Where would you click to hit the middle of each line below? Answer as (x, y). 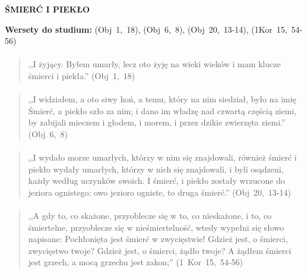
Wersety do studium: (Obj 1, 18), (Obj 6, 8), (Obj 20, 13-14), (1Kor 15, (146, 29)
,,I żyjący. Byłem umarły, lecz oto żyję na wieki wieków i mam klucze (154, 64)
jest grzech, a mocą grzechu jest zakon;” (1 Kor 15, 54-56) (135, 262)
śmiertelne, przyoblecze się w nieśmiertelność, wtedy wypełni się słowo (156, 227)
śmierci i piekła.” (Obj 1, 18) (82, 75)
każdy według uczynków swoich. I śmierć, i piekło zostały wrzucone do (156, 181)
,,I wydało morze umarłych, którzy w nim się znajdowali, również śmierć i (162, 157)
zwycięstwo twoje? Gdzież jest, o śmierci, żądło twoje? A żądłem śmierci (160, 250)
